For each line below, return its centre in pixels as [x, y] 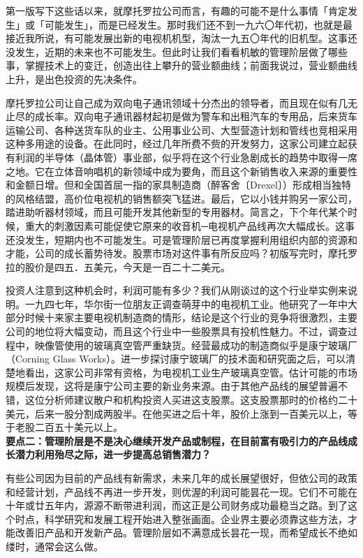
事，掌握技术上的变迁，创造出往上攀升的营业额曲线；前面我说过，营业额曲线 [181, 65]
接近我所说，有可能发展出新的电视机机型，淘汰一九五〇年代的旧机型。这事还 [181, 38]
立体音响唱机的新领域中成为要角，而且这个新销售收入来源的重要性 [206, 171]
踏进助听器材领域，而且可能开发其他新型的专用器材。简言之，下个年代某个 [177, 212]
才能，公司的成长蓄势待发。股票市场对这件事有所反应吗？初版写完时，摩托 [177, 253]
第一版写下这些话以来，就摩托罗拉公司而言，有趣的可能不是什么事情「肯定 [177, 10]
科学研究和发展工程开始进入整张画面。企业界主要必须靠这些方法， [196, 519]
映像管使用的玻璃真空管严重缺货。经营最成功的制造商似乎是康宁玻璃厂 [196, 345]
